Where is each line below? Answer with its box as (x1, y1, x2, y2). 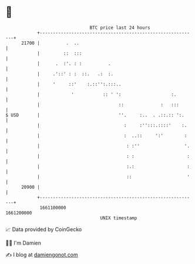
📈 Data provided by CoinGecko (5, 226, 82, 233)
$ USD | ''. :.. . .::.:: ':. (5, 112, 184, 118)
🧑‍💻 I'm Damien (5, 239, 42, 246)
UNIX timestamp (100, 215, 137, 221)
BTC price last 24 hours (89, 25, 150, 31)
